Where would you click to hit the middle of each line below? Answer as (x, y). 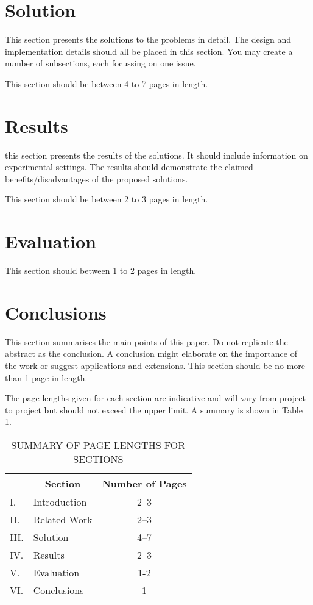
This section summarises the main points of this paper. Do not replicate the (146, 341)
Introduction (60, 502)
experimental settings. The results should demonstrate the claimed (129, 167)
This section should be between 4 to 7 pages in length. (107, 83)
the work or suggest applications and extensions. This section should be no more (155, 366)
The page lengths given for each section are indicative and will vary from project (155, 398)
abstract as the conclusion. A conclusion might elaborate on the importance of (151, 353)
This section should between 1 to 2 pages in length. (101, 270)
